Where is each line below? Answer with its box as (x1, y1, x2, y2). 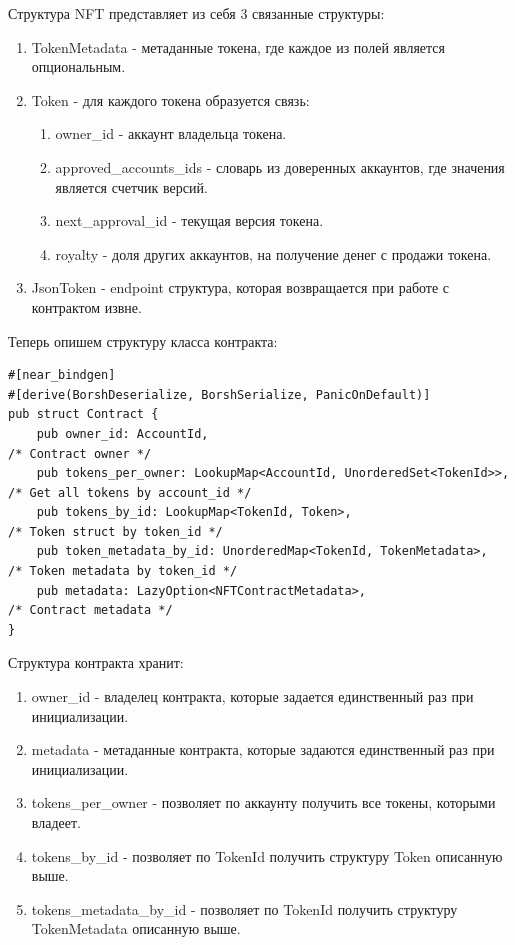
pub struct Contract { (8, 407, 159, 422)
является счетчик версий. (55, 176, 208, 197)
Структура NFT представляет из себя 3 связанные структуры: (8, 3, 385, 23)
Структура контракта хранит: (8, 652, 184, 673)
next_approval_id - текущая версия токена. (55, 210, 324, 231)
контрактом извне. (31, 296, 142, 317)
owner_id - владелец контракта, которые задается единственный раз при (31, 686, 474, 707)
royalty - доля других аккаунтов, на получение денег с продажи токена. (55, 243, 492, 264)
